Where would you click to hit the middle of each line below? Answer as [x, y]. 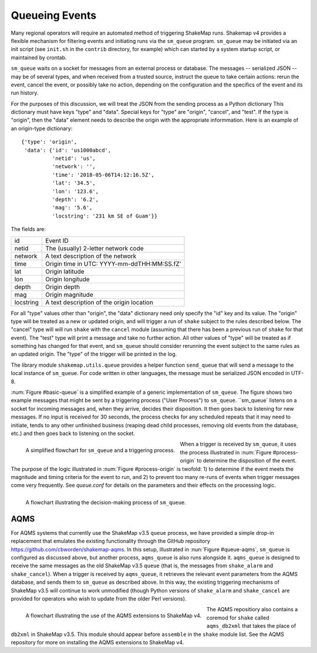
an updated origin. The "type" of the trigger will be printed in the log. [94, 354]
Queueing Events [54, 15]
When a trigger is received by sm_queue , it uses [238, 444]
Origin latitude [65, 272]
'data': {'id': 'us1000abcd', [68, 150]
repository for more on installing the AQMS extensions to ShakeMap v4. [97, 642]
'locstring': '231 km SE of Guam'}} [105, 216]
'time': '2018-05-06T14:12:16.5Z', [103, 175]
